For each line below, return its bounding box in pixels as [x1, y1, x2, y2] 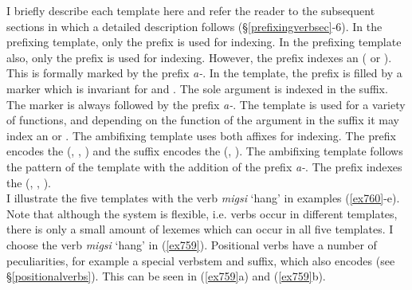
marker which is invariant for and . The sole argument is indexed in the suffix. [6, 80, 388, 96]
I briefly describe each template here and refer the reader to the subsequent [6, 2, 375, 18]
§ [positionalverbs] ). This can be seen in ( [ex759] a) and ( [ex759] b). [6, 268, 326, 284]
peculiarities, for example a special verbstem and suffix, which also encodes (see [6, 252, 395, 268]
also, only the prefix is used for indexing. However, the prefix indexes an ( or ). [6, 49, 392, 65]
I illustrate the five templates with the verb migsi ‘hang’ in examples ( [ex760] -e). [6, 190, 400, 206]
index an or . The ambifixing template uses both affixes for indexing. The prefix [6, 127, 396, 143]
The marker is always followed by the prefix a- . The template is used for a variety [6, 96, 406, 112]
